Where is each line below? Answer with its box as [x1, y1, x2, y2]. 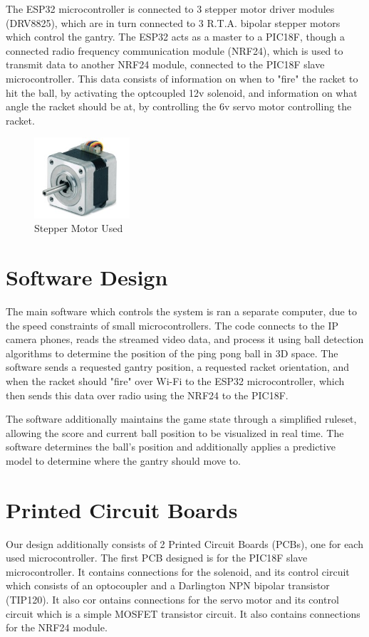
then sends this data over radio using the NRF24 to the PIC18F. [6, 387, 289, 402]
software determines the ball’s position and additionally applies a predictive [6, 439, 336, 454]
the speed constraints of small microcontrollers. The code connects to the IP [6, 317, 339, 332]
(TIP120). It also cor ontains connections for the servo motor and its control [6, 592, 339, 607]
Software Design [6, 263, 168, 292]
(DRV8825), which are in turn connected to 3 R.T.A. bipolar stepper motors [6, 15, 341, 30]
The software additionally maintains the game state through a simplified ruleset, [6, 411, 357, 426]
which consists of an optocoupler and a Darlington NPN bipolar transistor [6, 578, 330, 593]
